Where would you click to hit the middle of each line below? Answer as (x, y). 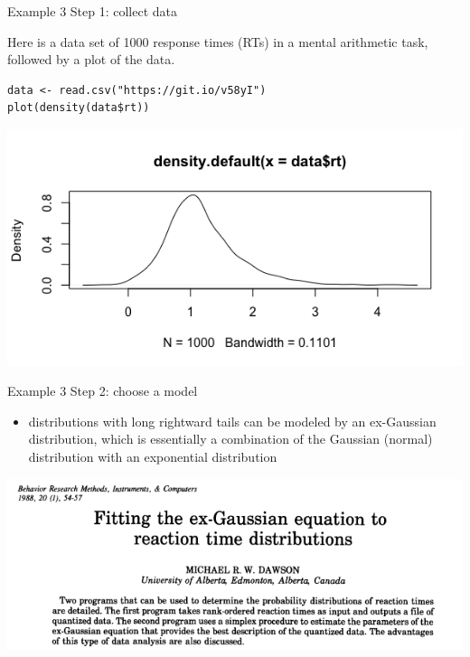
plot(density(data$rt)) (79, 108)
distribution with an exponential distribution (153, 456)
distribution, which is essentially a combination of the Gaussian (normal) (230, 439)
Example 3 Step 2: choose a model (103, 391)
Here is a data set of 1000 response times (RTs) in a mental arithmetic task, (218, 41)
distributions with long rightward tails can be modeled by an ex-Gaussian (232, 421)
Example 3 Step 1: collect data (93, 11)
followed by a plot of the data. (91, 59)
